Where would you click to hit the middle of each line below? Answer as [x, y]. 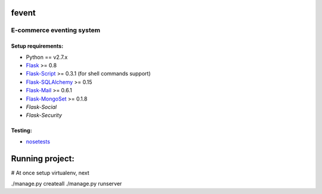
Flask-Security [44, 115]
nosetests [38, 141]
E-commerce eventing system [56, 30]
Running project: [43, 159]
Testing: [21, 130]
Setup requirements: [37, 46]
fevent [23, 13]
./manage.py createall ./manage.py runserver [66, 184]
